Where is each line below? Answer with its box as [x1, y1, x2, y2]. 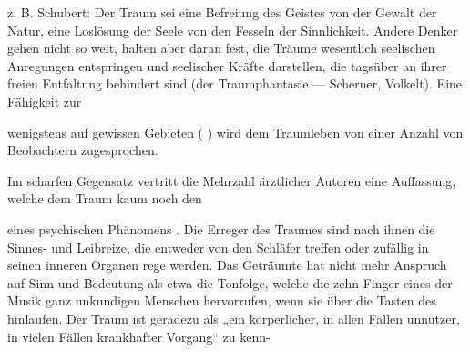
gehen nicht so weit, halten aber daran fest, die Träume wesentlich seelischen [7, 38, 435, 57]
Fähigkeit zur [7, 91, 82, 110]
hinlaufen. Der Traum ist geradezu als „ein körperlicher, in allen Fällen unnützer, [7, 308, 460, 327]
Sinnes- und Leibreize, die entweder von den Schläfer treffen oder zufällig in [7, 237, 429, 256]
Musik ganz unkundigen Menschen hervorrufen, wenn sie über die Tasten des [7, 291, 436, 310]
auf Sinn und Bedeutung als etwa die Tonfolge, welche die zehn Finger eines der [7, 273, 453, 292]
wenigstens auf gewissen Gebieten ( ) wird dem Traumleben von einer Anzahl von [7, 122, 464, 141]
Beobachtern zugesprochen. [7, 140, 158, 160]
